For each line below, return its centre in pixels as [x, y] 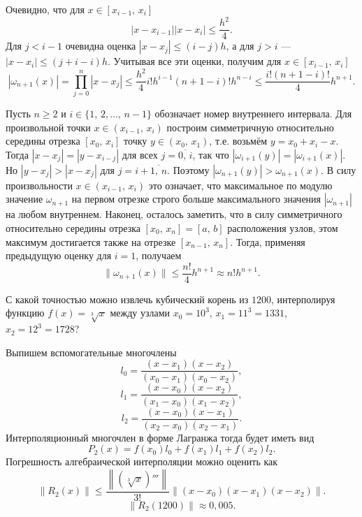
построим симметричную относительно [250, 127]
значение [24, 199]
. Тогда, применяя [268, 241]
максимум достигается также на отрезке [91, 241]
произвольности [39, 185]
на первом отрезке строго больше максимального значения [196, 199]
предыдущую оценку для [59, 255]
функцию [25, 313]
